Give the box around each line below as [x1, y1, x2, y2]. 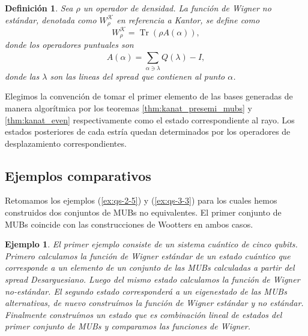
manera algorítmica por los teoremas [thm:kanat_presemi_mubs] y [5, 101, 252, 114]
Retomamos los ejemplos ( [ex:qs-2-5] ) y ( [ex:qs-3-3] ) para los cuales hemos [5, 194, 277, 207]
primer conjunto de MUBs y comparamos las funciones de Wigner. [5, 320, 250, 332]
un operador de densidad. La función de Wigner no [83, 2, 271, 14]
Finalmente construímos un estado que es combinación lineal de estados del [5, 308, 282, 320]
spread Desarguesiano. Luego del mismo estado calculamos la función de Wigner [5, 273, 300, 286]
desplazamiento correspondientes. [5, 137, 127, 149]
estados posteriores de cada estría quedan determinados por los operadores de [5, 125, 291, 138]
